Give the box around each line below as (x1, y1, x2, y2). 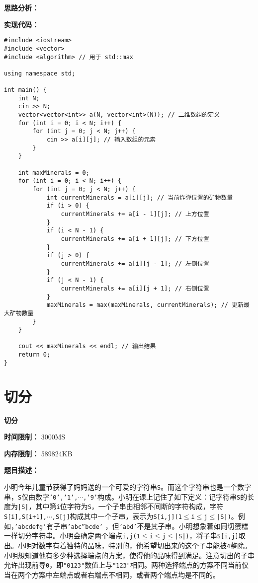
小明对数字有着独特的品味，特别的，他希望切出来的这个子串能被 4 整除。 (17, 540, 252, 550)
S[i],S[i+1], (4, 513, 47, 520)
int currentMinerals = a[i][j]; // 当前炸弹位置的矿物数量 (46, 194, 233, 201)
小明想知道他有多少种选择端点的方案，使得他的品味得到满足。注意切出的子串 (4, 550, 255, 560)
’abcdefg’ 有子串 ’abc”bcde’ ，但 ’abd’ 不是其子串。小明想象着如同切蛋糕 (14, 520, 249, 531)
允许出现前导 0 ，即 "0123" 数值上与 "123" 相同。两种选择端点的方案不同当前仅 (4, 560, 249, 570)
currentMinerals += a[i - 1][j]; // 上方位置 (61, 210, 209, 218)
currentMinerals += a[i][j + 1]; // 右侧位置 (61, 285, 209, 292)
